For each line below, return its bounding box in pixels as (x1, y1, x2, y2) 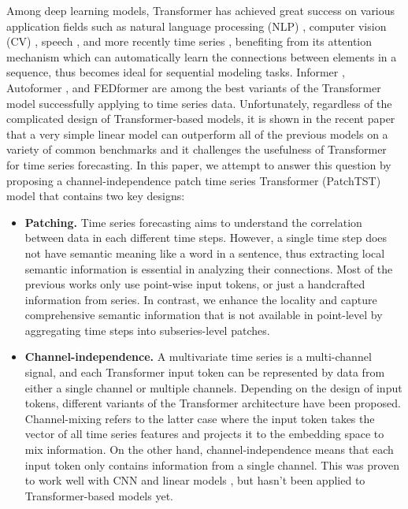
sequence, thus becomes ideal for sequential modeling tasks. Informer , (6, 64, 345, 80)
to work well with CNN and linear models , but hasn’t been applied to (24, 472, 365, 489)
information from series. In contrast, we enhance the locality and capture (24, 291, 377, 307)
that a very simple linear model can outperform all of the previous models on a (6, 125, 388, 142)
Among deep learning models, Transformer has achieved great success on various (6, 2, 395, 18)
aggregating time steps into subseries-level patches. (24, 321, 270, 338)
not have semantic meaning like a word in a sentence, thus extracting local (24, 244, 385, 261)
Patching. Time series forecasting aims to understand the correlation (24, 214, 362, 230)
